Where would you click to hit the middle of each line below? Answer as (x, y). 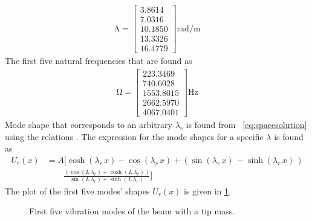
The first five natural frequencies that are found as (99, 61)
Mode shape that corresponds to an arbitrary (89, 124)
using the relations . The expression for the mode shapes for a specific (134, 136)
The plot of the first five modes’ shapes (77, 191)
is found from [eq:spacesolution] (246, 124)
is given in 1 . (207, 191)
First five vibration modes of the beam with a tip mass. (132, 211)
